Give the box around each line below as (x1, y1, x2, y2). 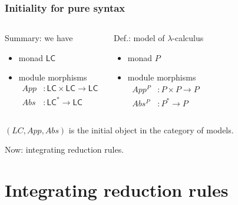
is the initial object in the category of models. (68, 123, 234, 136)
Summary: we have (5, 32, 73, 44)
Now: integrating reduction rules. (5, 143, 124, 156)
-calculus (172, 32, 204, 44)
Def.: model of (113, 32, 165, 44)
